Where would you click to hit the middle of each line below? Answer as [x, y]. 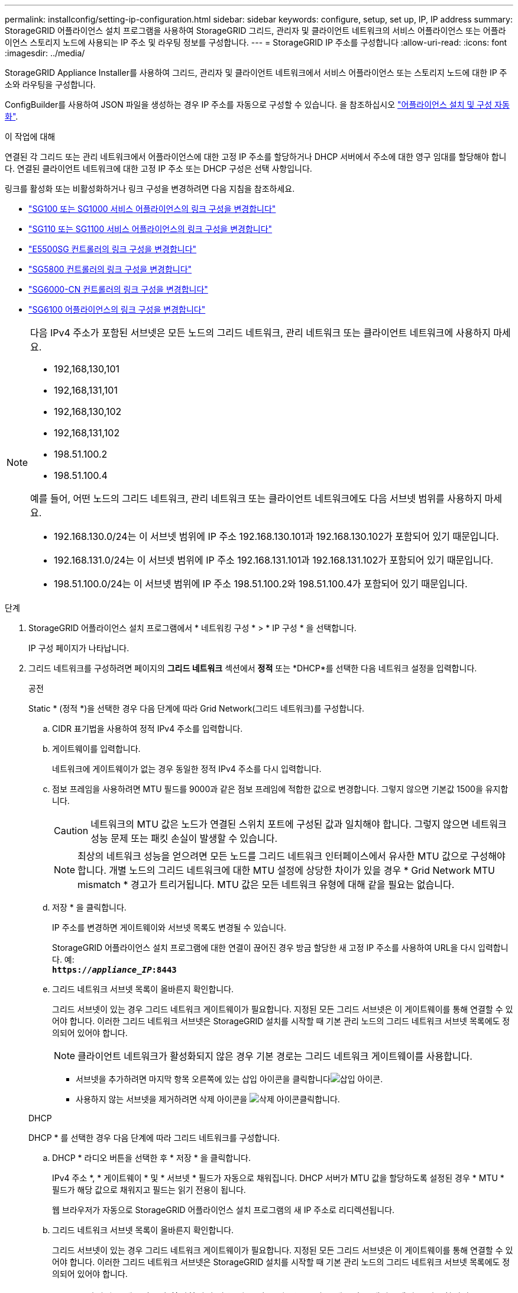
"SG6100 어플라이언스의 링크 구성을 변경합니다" [117, 309]
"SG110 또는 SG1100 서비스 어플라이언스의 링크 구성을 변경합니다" [150, 229]
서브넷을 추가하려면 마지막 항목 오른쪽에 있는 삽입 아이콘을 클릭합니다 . [229, 1079]
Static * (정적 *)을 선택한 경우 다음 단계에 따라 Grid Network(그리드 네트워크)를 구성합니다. [196, 708]
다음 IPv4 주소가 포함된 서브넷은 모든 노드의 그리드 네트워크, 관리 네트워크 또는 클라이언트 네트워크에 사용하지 [260, 333]
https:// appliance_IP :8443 [114, 970]
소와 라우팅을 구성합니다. [50, 84]
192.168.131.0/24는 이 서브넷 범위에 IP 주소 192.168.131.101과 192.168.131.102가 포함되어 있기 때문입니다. [274, 560]
